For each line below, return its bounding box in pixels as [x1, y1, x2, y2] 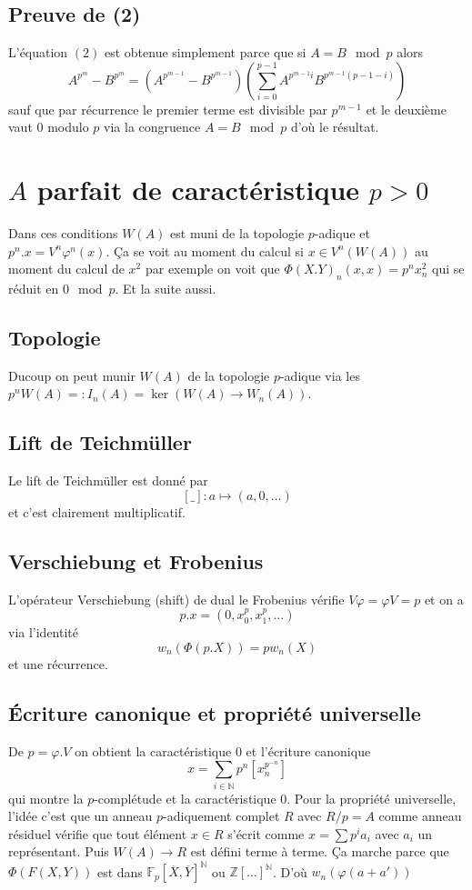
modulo [47, 117, 89, 136]
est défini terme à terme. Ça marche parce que [190, 842, 449, 861]
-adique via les [279, 365, 360, 385]
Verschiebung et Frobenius [8, 546, 264, 575]
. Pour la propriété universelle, [286, 788, 457, 807]
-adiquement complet [163, 806, 280, 825]
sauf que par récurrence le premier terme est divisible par [8, 99, 327, 118]
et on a [424, 589, 464, 608]
